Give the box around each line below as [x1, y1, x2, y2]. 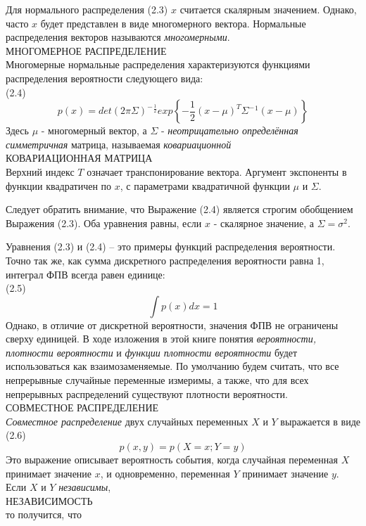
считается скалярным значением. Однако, [179, 2, 357, 16]
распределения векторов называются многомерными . [6, 30, 230, 44]
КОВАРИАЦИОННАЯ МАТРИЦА [6, 150, 153, 165]
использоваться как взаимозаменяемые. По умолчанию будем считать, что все [6, 359, 339, 373]
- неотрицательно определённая [160, 123, 298, 138]
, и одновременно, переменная [100, 466, 230, 480]
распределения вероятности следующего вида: [6, 70, 203, 85]
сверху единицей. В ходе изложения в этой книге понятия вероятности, [6, 331, 316, 346]
